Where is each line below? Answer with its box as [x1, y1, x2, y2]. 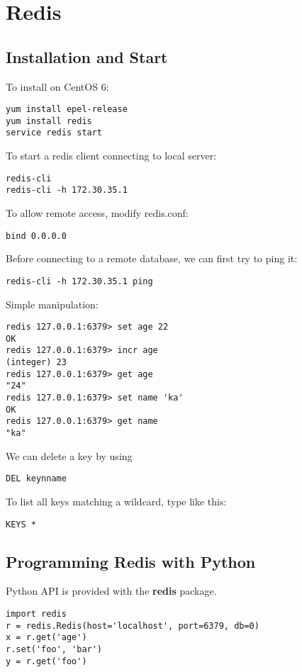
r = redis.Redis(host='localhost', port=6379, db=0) [6, 620, 259, 631]
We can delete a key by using [6, 448, 133, 463]
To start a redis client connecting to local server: [6, 148, 217, 163]
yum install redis [6, 116, 92, 126]
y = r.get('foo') [6, 656, 87, 666]
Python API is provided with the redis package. [6, 583, 217, 598]
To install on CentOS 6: [6, 79, 109, 94]
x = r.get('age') [6, 632, 87, 643]
